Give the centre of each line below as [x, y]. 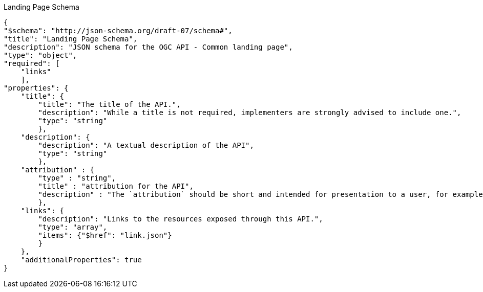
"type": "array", [73, 227]
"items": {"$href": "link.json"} [105, 235]
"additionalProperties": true [81, 260]
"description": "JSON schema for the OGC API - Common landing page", [148, 47]
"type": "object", [40, 55]
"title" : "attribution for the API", [116, 186]
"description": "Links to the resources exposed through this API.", [181, 219]
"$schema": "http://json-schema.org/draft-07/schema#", [118, 31]
